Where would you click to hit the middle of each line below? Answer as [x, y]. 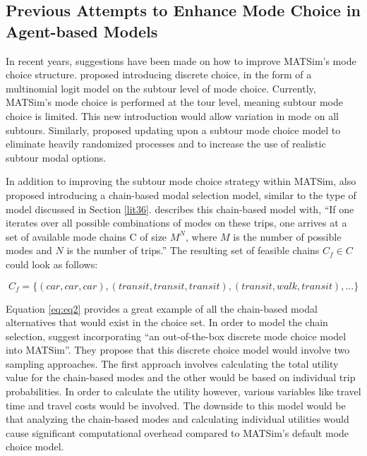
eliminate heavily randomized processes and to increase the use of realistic [166, 144]
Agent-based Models [82, 31]
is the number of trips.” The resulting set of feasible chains [193, 250]
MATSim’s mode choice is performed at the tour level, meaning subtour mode [174, 102]
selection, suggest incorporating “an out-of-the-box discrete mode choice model [176, 336]
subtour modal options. [56, 157]
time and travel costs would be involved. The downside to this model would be [176, 405]
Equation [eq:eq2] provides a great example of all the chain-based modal [162, 308]
